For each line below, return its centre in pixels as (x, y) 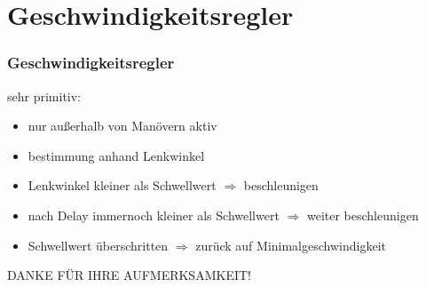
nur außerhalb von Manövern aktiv (122, 126)
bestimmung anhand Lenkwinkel (116, 155)
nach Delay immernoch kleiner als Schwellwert (154, 215)
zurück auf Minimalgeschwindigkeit (291, 245)
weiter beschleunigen (363, 215)
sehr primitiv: (44, 96)
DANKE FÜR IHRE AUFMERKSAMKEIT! (129, 275)
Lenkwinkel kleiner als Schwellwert (122, 185)
